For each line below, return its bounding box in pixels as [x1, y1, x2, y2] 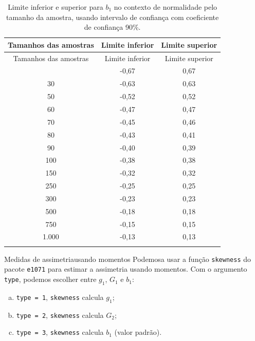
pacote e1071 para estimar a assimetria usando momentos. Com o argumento [4, 263, 247, 274]
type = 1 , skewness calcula [16, 291, 104, 302]
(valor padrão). [114, 327, 162, 337]
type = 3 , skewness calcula [16, 327, 104, 337]
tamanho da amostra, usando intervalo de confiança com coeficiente [6, 11, 219, 22]
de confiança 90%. [84, 22, 141, 32]
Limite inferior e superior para [8, 2, 103, 12]
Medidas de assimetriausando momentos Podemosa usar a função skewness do [4, 253, 251, 264]
